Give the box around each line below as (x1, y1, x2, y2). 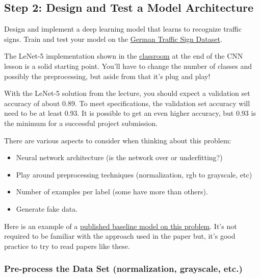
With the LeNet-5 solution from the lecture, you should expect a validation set (4, 88, 250, 98)
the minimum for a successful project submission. (4, 117, 158, 128)
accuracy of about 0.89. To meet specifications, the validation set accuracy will (4, 97, 250, 108)
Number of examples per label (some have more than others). (16, 186, 208, 197)
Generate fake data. (16, 203, 78, 214)
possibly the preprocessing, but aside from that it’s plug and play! (4, 70, 211, 81)
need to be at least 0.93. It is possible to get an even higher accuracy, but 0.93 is (4, 108, 256, 118)
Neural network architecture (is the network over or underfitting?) (16, 152, 223, 163)
